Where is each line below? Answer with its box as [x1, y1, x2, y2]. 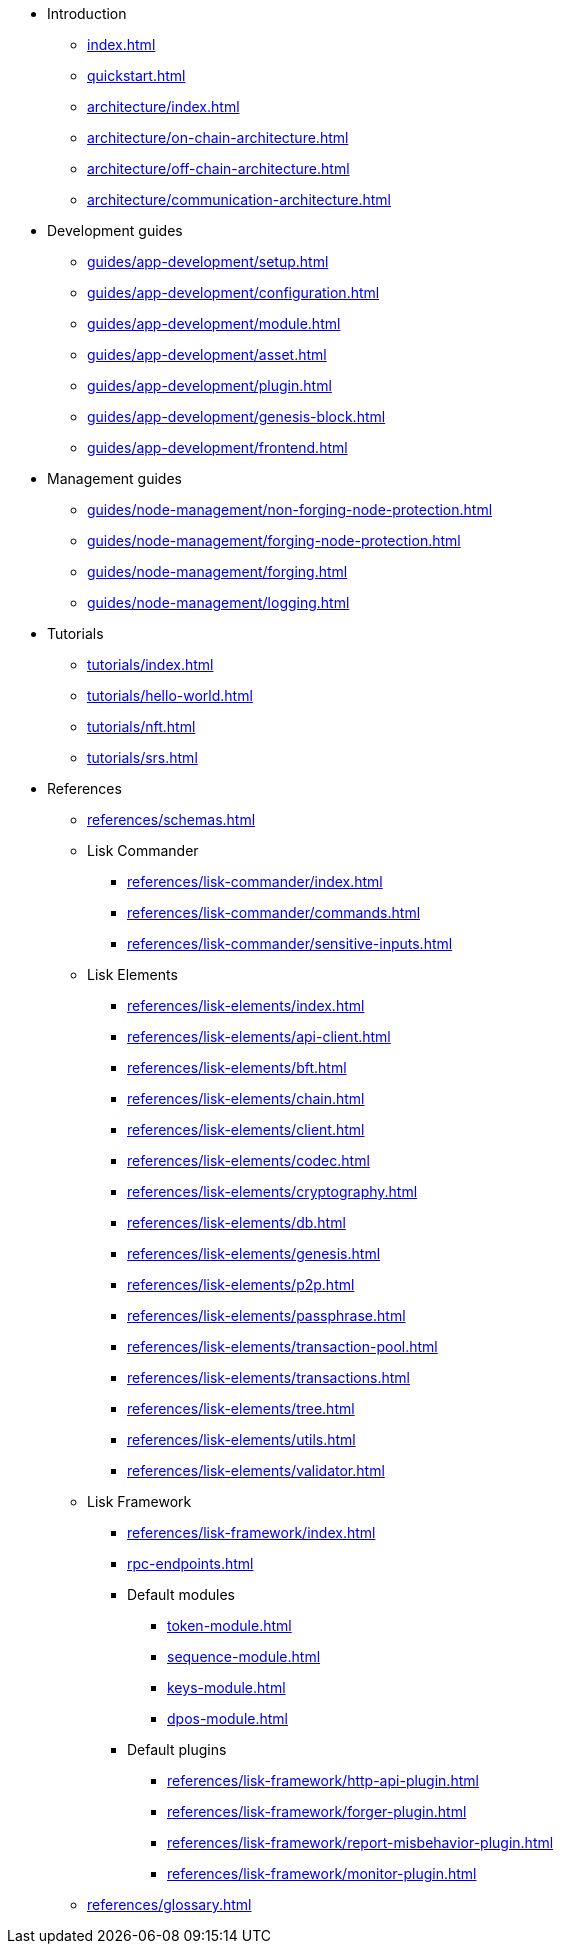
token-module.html [167, 1617, 292, 1634]
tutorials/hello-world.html [87, 687, 253, 704]
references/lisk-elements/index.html [127, 997, 365, 1014]
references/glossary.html [87, 1896, 252, 1913]
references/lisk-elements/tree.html [127, 1400, 355, 1417]
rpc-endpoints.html [127, 1555, 254, 1572]
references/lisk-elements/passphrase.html [127, 1307, 406, 1324]
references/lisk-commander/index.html [127, 873, 383, 890]
